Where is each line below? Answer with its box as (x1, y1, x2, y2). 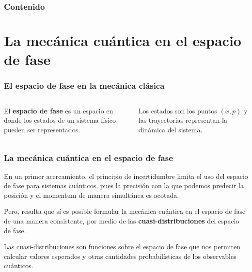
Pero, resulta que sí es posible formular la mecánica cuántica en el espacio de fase (4, 206, 246, 216)
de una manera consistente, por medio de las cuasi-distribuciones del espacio (4, 216, 239, 225)
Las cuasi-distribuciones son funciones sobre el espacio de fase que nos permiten (4, 241, 240, 252)
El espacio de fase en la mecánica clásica (4, 80, 165, 92)
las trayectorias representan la (138, 115, 227, 125)
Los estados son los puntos (138, 105, 217, 115)
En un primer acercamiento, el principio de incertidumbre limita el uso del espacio (4, 171, 248, 181)
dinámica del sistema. (138, 124, 203, 134)
